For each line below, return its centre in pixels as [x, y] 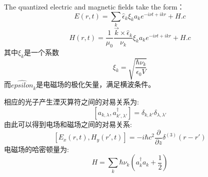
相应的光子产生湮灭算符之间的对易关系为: [71, 102]
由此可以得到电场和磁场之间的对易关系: [68, 124]
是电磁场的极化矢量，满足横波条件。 [96, 84]
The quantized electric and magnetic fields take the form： [94, 6]
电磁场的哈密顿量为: [36, 149]
